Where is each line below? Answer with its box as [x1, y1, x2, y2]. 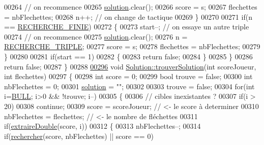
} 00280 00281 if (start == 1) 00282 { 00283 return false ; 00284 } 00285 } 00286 [4, 51, 253, 61]
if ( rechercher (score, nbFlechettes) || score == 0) [4, 130, 154, 141]
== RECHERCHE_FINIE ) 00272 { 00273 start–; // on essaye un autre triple [4, 21, 249, 32]
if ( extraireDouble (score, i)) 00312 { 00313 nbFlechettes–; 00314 [4, 121, 201, 131]
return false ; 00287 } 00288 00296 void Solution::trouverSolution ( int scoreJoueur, [4, 61, 256, 71]
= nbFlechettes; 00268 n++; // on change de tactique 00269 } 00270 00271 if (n [4, 11, 252, 22]
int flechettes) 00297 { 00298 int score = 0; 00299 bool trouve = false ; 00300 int [4, 71, 253, 82]
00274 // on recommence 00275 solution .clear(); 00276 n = [4, 31, 188, 42]
